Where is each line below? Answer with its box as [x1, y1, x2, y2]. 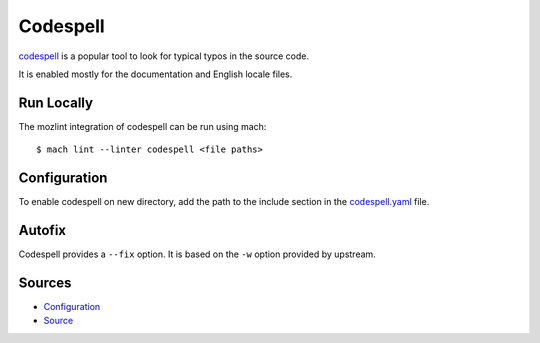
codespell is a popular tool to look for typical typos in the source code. [18, 50, 310, 62]
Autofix [18, 221, 67, 239]
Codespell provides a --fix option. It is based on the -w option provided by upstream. [18, 248, 377, 260]
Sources [18, 274, 72, 291]
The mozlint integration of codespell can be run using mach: [18, 120, 267, 132]
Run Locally [18, 94, 94, 111]
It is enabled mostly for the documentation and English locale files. [18, 68, 293, 80]
